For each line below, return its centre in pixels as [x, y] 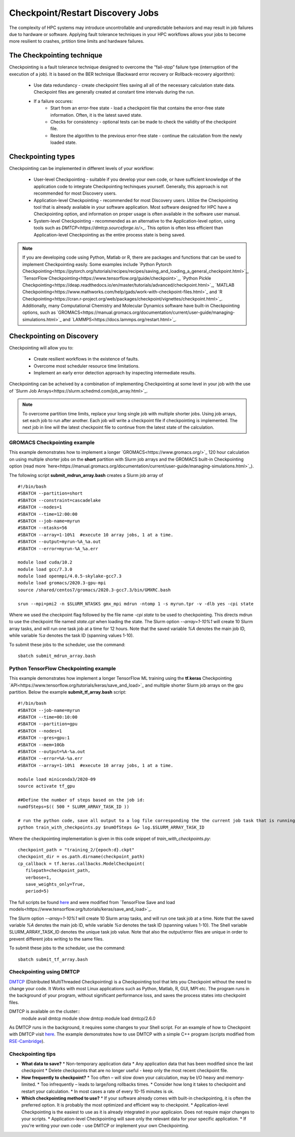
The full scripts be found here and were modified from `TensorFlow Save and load [92, 902]
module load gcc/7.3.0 [45, 569]
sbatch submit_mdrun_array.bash [57, 656]
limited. [29, 1084]
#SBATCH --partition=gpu [48, 724]
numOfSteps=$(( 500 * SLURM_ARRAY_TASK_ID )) [74, 807]
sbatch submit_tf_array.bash [53, 959]
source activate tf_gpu [46, 786]
